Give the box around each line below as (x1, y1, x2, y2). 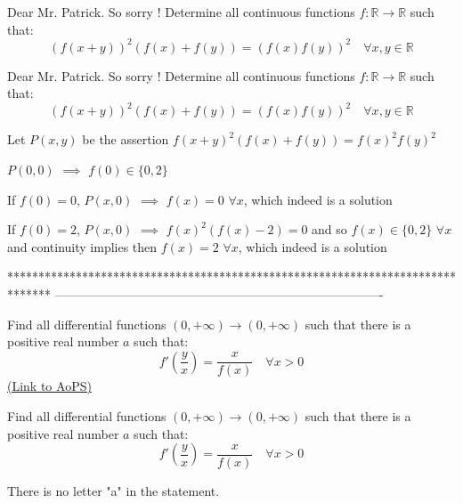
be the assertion (82, 130, 169, 149)
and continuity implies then (7, 237, 158, 256)
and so (312, 220, 347, 239)
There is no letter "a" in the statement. (7, 481, 220, 499)
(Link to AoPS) (7, 377, 92, 395)
